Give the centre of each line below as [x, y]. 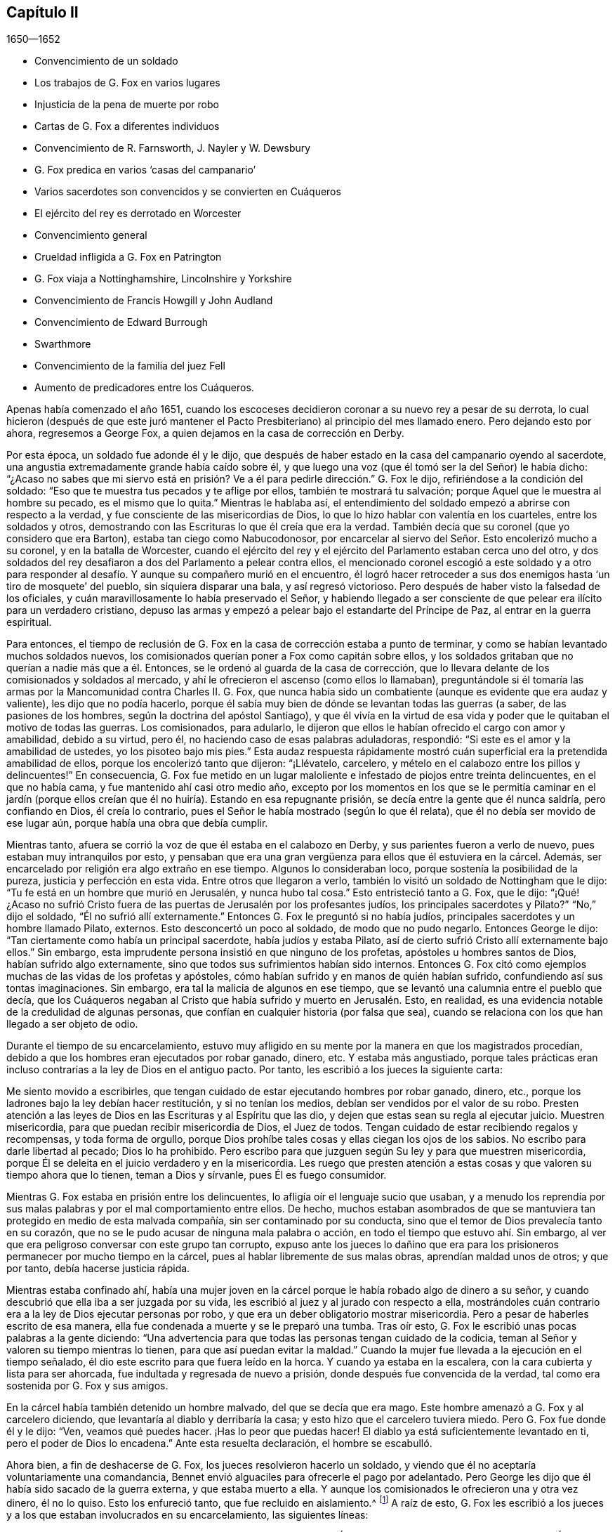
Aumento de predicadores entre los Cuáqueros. [144, 388]
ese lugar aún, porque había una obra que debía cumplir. [137, 823]
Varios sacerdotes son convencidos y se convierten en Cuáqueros [188, 192]
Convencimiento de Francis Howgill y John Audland [154, 301]
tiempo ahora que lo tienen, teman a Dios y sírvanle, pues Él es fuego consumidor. [197, 1175]
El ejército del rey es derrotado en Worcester [138, 214]
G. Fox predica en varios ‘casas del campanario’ [145, 170]
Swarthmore [63, 344]
